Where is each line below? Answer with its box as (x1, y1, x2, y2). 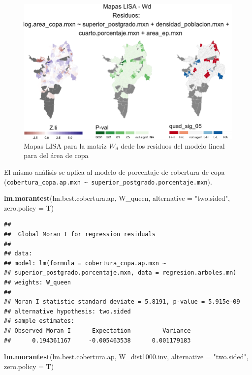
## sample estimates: (4, 317, 75, 325)
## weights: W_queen (4, 279, 71, 286)
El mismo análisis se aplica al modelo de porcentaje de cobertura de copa (4, 166, 225, 177)
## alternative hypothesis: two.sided (4, 308, 131, 315)
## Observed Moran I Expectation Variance (4, 327, 191, 334)
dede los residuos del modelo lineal (121, 140, 225, 151)
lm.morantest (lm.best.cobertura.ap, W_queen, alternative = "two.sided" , (4, 193, 230, 203)
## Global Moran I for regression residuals (4, 230, 156, 238)
